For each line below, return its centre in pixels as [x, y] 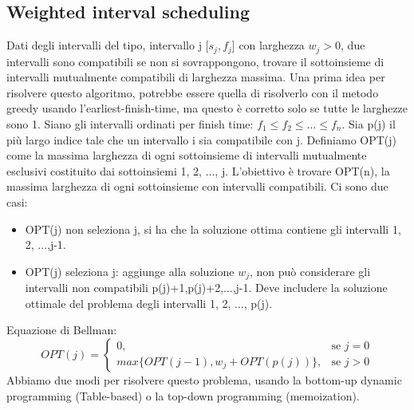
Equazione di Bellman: [62, 330]
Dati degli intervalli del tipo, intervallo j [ [108, 45]
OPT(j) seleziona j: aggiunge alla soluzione [130, 271]
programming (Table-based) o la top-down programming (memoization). [183, 395]
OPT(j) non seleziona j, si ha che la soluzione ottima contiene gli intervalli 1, [213, 229]
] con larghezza [268, 45]
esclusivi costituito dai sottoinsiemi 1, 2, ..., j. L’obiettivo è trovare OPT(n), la [198, 170]
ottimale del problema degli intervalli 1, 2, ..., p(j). [149, 303]
